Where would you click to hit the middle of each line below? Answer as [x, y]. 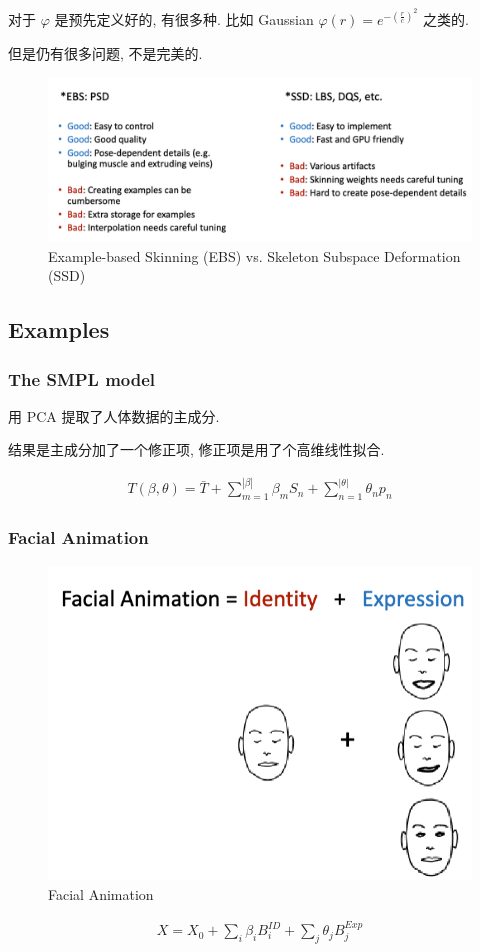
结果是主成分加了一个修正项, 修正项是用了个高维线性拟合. [196, 449]
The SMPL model [82, 378]
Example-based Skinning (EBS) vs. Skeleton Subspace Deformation [254, 255]
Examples [59, 329]
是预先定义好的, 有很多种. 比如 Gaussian [184, 19]
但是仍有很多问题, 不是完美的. [105, 52]
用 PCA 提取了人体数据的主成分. [114, 415]
